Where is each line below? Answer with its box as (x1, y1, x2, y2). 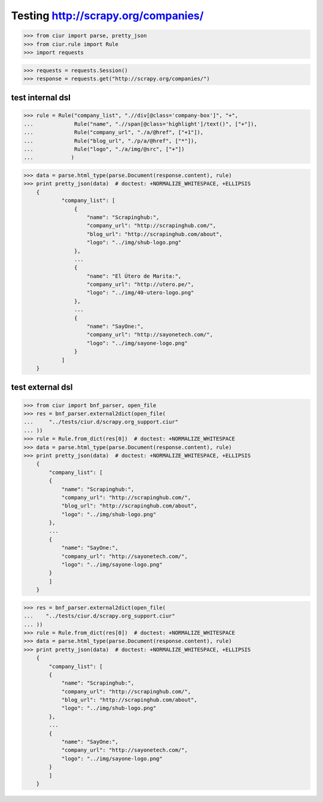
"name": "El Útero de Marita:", (87, 273, 182, 279)
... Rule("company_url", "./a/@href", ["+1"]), (23, 129, 204, 136)
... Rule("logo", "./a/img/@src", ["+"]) (23, 146, 185, 153)
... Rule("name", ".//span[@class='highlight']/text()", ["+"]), (23, 120, 257, 127)
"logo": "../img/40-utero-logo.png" (87, 290, 194, 296)
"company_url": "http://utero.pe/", (87, 281, 194, 288)
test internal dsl (11, 93, 71, 103)
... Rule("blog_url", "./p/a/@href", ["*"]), (23, 137, 197, 144)
